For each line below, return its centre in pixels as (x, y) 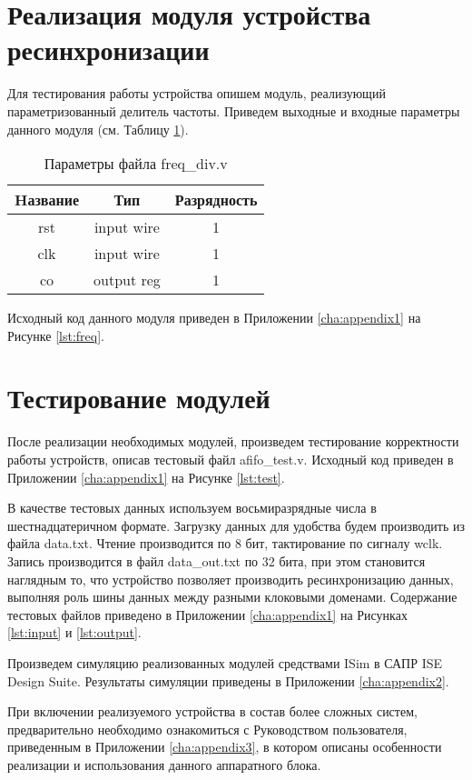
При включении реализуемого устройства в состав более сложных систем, (212, 711)
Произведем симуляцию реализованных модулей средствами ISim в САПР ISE (225, 662)
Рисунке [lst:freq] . (56, 335)
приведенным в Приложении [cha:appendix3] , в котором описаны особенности (225, 747)
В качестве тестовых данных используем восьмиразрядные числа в (192, 508)
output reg (127, 280)
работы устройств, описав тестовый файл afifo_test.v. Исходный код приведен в (231, 459)
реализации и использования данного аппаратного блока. (164, 764)
